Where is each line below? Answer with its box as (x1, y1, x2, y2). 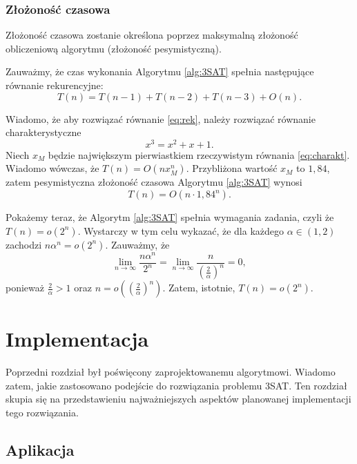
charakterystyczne (6, 125, 81, 139)
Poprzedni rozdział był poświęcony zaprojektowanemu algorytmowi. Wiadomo (6, 365, 336, 379)
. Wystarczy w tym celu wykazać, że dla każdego (77, 223, 284, 238)
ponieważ (6, 280, 44, 295)
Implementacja (6, 325, 149, 353)
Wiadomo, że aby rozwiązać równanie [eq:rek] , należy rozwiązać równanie (6, 111, 316, 126)
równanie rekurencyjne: (6, 78, 104, 92)
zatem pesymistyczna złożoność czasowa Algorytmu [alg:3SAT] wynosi (6, 175, 302, 189)
